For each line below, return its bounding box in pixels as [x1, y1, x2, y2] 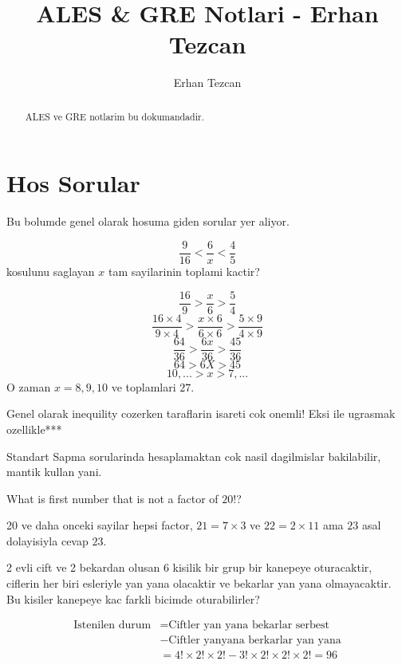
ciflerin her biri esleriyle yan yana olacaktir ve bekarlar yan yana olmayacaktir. [6, 575, 392, 592]
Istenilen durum [73, 620, 152, 632]
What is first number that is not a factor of [6, 490, 219, 506]
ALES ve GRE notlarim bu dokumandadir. [25, 109, 204, 123]
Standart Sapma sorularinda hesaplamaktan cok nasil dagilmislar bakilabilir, [6, 447, 381, 464]
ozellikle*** [6, 420, 62, 437]
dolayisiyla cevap [6, 532, 89, 549]
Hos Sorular [6, 167, 140, 199]
